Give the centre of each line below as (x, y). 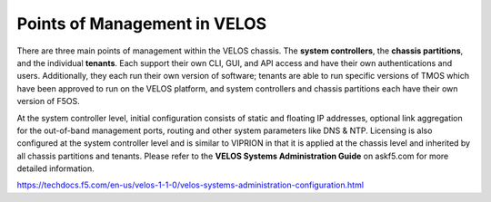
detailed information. (55, 168)
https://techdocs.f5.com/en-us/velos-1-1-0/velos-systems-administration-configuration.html (190, 185)
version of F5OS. (49, 101)
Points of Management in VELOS (142, 24)
